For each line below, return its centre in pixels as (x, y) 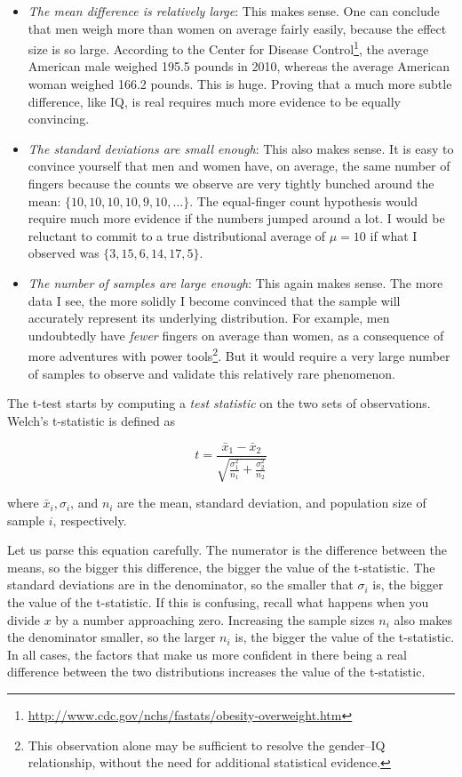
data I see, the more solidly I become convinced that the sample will (214, 300)
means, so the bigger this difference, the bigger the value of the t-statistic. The (221, 567)
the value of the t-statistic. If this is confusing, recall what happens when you (218, 602)
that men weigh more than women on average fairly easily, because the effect (237, 28)
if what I (394, 235)
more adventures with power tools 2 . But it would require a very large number (239, 354)
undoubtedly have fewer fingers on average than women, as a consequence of (236, 335)
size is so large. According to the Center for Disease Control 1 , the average (228, 48)
